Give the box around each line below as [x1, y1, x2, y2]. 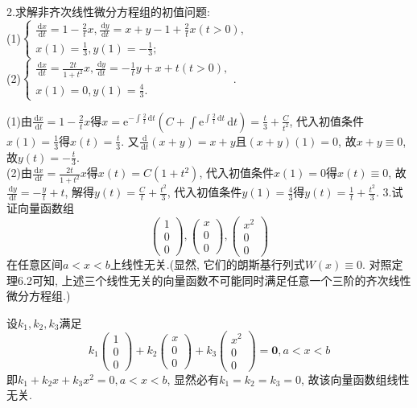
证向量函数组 [6, 200, 74, 216]
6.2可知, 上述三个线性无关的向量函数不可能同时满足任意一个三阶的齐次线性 [17, 271, 411, 288]
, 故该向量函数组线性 [301, 370, 410, 387]
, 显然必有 [167, 370, 220, 387]
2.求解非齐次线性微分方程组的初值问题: [6, 3, 210, 19]
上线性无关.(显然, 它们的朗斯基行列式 [109, 256, 305, 273]
